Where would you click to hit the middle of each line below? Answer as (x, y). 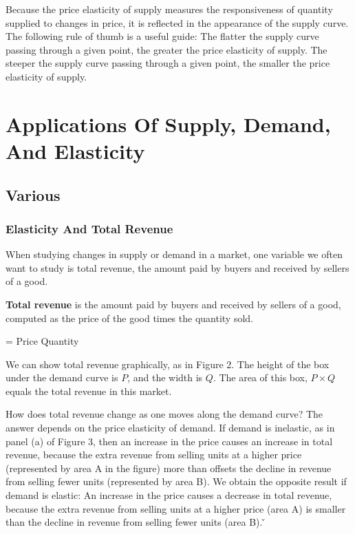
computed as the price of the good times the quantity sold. (129, 318)
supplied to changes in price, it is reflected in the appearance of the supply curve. (177, 22)
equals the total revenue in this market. (89, 391)
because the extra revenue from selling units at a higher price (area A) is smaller (176, 508)
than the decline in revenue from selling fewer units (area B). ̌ (136, 522)
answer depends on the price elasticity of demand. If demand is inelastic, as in (170, 428)
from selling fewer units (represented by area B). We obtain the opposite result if (176, 481)
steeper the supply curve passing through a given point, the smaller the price (168, 63)
